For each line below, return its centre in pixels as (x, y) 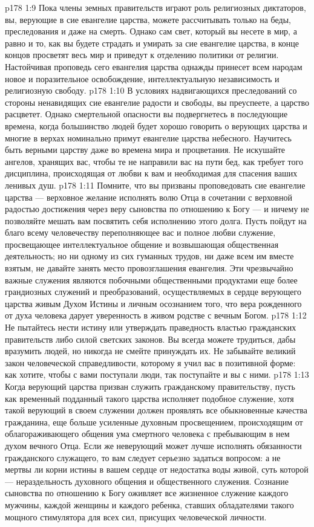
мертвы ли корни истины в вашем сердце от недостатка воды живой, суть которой (157, 469)
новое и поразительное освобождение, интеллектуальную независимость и (142, 78)
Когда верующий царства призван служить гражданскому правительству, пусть (150, 386)
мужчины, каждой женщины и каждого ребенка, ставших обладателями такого (149, 504)
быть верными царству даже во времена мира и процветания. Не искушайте (145, 150)
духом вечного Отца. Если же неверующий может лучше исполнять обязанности (153, 445)
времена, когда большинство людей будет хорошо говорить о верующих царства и (156, 125)
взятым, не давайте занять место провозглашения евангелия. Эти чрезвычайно (149, 268)
